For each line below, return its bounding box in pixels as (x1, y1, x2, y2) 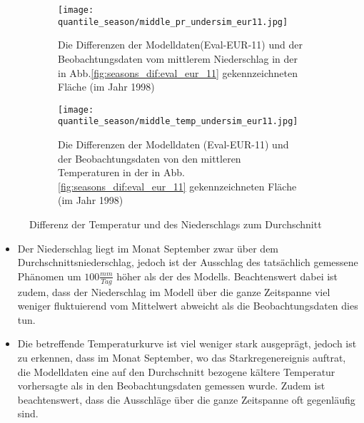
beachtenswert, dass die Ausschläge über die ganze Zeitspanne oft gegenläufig (17, 392, 355, 407)
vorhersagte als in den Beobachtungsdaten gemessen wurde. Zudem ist (17, 378, 325, 393)
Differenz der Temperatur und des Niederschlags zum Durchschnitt (29, 216, 322, 231)
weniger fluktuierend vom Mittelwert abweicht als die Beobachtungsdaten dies (17, 298, 358, 313)
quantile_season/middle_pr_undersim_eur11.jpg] (58, 16, 288, 27)
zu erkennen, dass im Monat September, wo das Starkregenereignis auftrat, (17, 350, 346, 365)
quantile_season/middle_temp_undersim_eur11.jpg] (58, 116, 298, 127)
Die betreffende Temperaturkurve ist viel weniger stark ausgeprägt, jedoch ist (17, 336, 357, 351)
